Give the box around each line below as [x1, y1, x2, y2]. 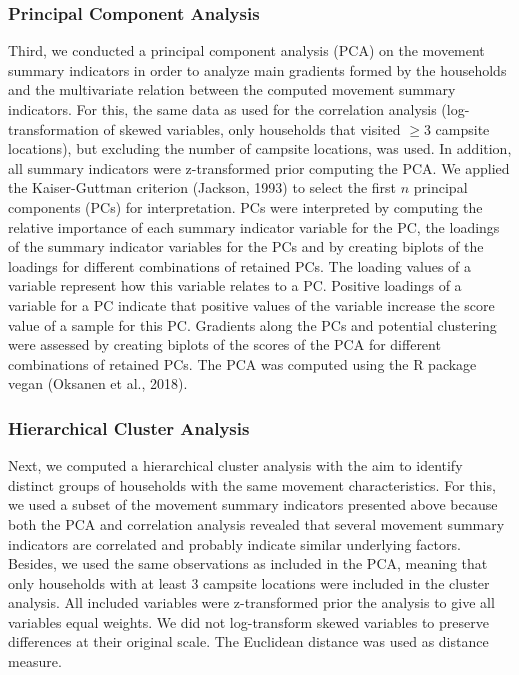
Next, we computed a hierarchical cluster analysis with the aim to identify [8, 455, 463, 476]
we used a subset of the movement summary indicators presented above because [8, 494, 498, 515]
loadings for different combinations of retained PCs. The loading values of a [8, 255, 472, 276]
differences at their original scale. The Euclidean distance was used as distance [8, 631, 489, 652]
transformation [8, 118, 99, 139]
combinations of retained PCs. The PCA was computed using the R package [8, 353, 477, 374]
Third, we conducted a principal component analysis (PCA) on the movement [8, 40, 485, 61]
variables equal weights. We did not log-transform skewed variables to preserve [8, 611, 489, 632]
